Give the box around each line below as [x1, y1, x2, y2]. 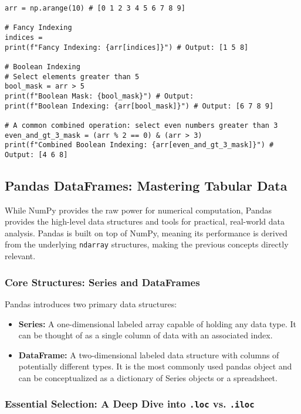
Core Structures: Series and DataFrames [5, 274, 200, 289]
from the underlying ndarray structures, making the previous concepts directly [5, 238, 289, 250]
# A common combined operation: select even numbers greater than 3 [5, 121, 278, 130]
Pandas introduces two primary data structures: [5, 297, 177, 310]
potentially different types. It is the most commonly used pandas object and [18, 360, 292, 372]
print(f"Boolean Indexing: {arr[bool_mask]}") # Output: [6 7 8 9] [5, 101, 274, 110]
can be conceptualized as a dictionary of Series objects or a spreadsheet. [18, 371, 278, 384]
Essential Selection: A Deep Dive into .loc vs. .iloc [5, 396, 255, 411]
